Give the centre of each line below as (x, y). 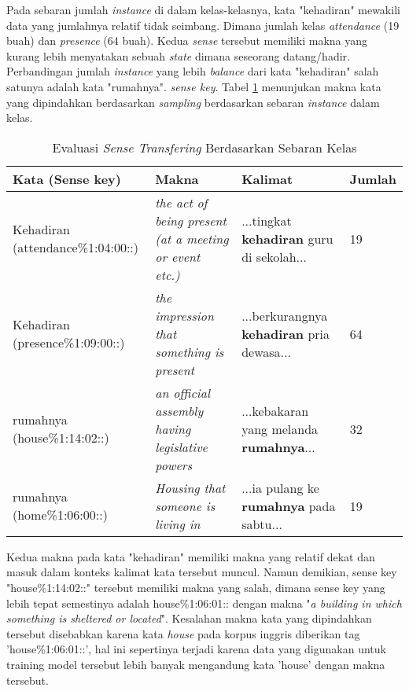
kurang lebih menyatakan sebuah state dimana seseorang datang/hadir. (178, 55)
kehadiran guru (287, 238)
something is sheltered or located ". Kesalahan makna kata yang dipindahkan (189, 618)
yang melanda (280, 428)
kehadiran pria (286, 333)
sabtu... (262, 524)
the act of (181, 202)
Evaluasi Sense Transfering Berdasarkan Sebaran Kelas (204, 147)
